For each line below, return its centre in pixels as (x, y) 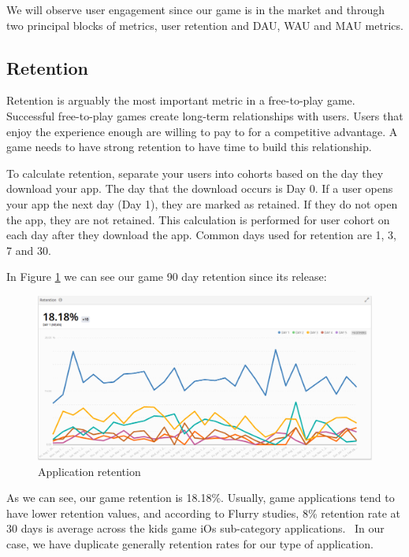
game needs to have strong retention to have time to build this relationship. (189, 147)
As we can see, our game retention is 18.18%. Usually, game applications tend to (201, 498)
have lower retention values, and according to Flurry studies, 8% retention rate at (204, 513)
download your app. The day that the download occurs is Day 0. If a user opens (200, 188)
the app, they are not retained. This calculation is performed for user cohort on (198, 219)
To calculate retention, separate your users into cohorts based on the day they (195, 173)
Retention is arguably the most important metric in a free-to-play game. (181, 100)
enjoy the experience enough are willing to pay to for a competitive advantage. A (202, 131)
